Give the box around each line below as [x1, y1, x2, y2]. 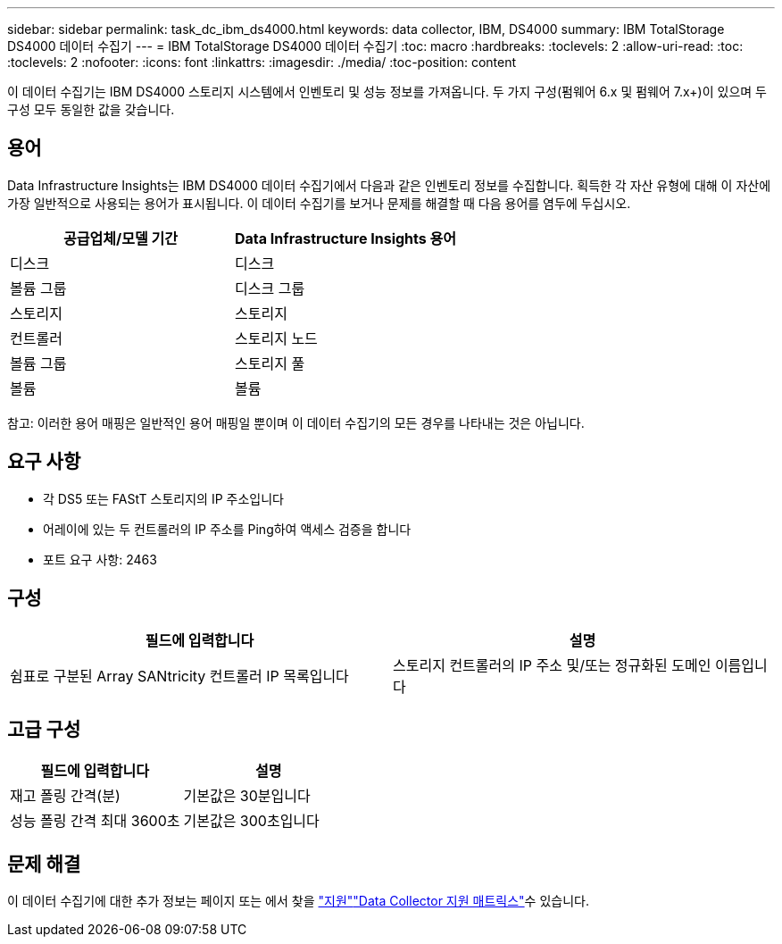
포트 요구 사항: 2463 [43, 551, 157, 567]
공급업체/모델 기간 [63, 229, 178, 247]
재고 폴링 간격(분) [10, 787, 121, 806]
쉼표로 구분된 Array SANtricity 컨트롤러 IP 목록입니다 [10, 666, 349, 685]
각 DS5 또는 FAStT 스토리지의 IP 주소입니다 [43, 490, 284, 506]
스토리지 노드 [235, 329, 318, 347]
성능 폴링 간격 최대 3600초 [10, 812, 180, 831]
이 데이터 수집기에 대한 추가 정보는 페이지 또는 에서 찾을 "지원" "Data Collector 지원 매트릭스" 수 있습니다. [7, 893, 589, 909]
